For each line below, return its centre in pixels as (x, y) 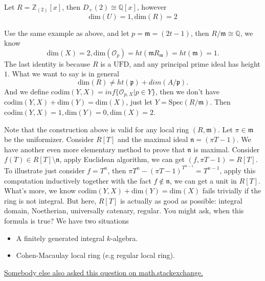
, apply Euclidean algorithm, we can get (122, 159)
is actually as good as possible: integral (181, 200)
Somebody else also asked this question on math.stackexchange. (104, 272)
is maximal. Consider (227, 149)
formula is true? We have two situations (67, 220)
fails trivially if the (232, 190)
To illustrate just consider (45, 170)
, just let (139, 102)
